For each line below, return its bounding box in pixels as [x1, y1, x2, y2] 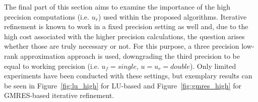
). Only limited [189, 60, 236, 71]
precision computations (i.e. [4, 11, 89, 22]
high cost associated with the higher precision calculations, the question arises [4, 31, 245, 41]
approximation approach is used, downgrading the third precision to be [20, 50, 240, 61]
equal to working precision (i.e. [4, 60, 99, 71]
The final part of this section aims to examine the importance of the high [4, 2, 231, 12]
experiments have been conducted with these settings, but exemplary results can [4, 70, 252, 81]
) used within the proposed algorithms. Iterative [98, 11, 247, 22]
